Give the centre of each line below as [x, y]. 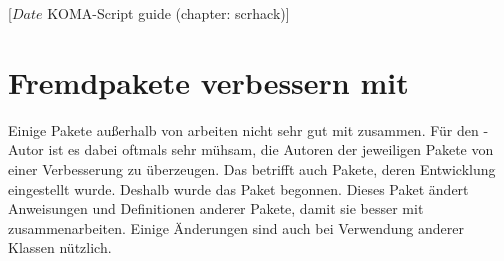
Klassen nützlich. [60, 247]
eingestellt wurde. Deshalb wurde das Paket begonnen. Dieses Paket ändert [238, 188]
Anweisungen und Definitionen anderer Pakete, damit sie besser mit [216, 208]
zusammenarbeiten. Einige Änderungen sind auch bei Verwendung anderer [236, 227]
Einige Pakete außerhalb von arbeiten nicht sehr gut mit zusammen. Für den [243, 129]
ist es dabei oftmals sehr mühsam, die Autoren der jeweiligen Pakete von [271, 149]
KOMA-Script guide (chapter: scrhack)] [168, 13]
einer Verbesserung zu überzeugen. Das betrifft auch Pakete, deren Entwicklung [252, 168]
